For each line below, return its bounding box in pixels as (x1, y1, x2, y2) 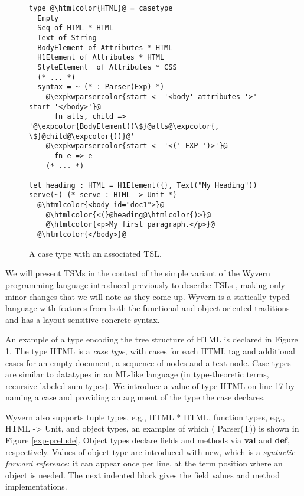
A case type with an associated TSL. (29, 247, 162, 259)
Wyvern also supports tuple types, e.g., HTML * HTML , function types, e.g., (5, 410, 285, 423)
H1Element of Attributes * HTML (37, 53, 165, 62)
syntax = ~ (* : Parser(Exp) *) (37, 83, 165, 92)
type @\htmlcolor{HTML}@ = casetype (29, 4, 173, 12)
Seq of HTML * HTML (37, 24, 114, 32)
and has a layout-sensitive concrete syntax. (5, 313, 160, 325)
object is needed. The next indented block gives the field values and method (5, 468, 280, 481)
